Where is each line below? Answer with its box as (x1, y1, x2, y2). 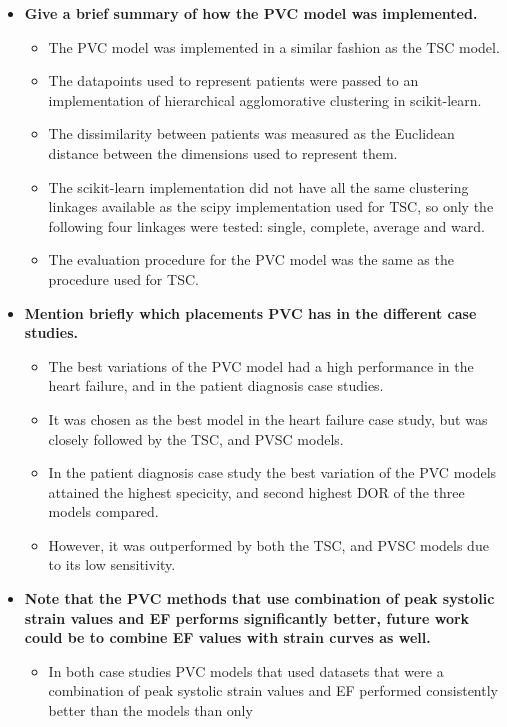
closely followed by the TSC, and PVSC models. (48, 428, 344, 449)
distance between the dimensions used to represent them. (48, 142, 398, 163)
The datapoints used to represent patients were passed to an (48, 70, 419, 91)
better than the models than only (48, 700, 253, 721)
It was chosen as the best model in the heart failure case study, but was (48, 408, 488, 429)
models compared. (48, 501, 159, 522)
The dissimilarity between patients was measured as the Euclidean (48, 123, 455, 144)
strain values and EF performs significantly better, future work (24, 607, 470, 628)
